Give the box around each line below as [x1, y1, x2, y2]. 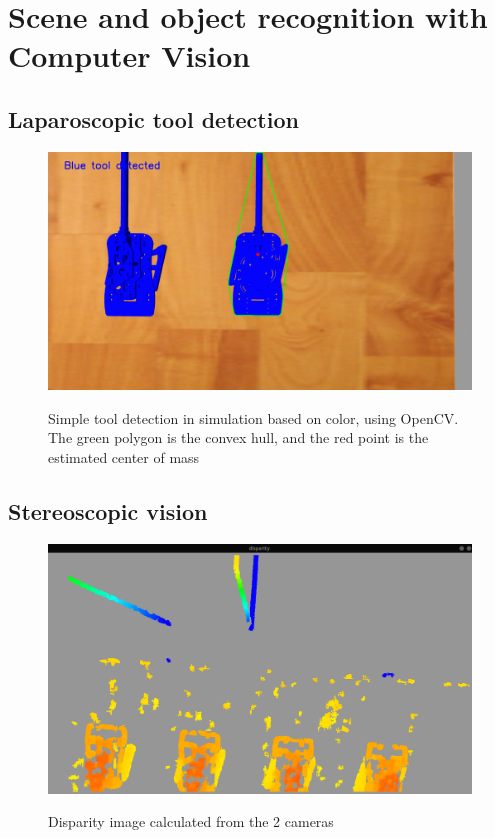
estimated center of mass [48, 447, 200, 468]
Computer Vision [8, 35, 251, 76]
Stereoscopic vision [8, 496, 208, 527]
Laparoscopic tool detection [8, 103, 299, 134]
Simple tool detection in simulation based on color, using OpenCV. [48, 407, 459, 428]
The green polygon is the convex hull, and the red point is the [48, 427, 429, 448]
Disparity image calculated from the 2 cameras [48, 811, 334, 832]
